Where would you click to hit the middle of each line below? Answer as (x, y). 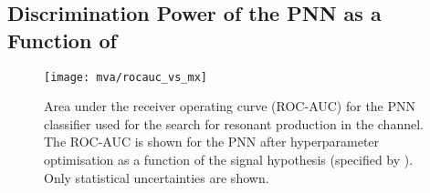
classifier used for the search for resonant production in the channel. (234, 123)
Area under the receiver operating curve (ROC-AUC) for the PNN (230, 106)
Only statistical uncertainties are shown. (157, 177)
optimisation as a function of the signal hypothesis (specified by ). (229, 160)
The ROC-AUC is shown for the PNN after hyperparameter (212, 142)
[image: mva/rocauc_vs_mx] (126, 77)
